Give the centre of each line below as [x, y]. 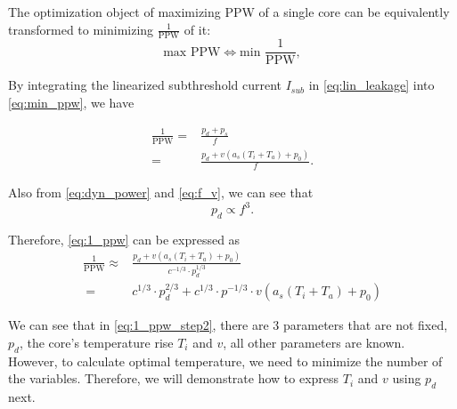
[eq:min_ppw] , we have [71, 103]
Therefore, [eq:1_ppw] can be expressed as [124, 239]
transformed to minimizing [81, 29]
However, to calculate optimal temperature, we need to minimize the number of [225, 361]
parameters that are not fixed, [365, 325]
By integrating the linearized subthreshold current [145, 85]
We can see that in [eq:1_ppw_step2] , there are [139, 325]
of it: [197, 29]
